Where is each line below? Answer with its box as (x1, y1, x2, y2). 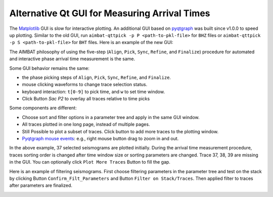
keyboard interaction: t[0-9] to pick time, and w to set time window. (22, 89, 165, 95)
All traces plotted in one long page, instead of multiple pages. (22, 122, 150, 128)
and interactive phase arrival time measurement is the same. (9, 56, 135, 62)
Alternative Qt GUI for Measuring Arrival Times (9, 8, 210, 19)
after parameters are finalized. (9, 182, 73, 188)
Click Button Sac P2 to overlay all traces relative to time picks (22, 96, 150, 102)
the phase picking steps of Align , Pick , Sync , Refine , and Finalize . (22, 74, 171, 81)
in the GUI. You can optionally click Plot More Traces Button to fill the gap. (9, 159, 170, 165)
